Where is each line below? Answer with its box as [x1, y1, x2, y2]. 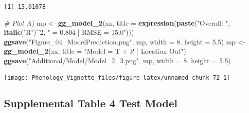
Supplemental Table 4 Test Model [4, 95, 178, 110]
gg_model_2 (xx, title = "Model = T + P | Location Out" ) [4, 46, 186, 56]
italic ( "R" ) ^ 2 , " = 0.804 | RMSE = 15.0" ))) [4, 27, 134, 37]
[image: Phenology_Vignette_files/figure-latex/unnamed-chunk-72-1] [4, 74, 231, 81]
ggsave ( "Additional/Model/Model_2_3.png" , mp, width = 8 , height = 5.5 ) [4, 55, 231, 65]
